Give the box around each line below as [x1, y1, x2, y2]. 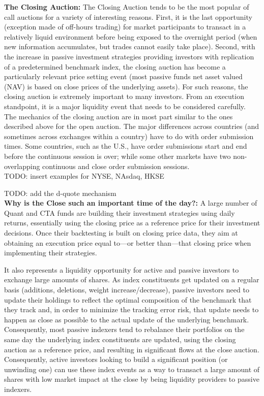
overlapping [4, 160, 40, 171]
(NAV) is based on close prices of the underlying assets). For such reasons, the [4, 81, 248, 91]
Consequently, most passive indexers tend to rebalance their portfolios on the [4, 324, 245, 335]
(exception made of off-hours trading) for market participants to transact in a [4, 21, 246, 32]
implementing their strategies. [4, 247, 97, 258]
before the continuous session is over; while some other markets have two [4, 150, 231, 161]
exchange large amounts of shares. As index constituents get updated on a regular [4, 274, 259, 285]
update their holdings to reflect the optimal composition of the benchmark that [4, 294, 252, 305]
